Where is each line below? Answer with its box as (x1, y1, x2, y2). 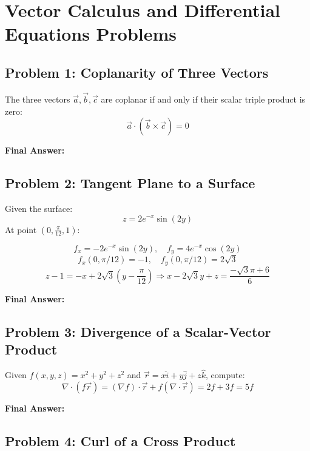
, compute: (206, 368, 245, 381)
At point (5, 223, 37, 236)
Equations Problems (5, 21, 177, 46)
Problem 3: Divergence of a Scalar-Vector (5, 322, 271, 341)
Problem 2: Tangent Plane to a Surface (5, 174, 255, 192)
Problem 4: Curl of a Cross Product (5, 431, 236, 450)
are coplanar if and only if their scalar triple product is (101, 92, 306, 105)
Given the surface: (5, 202, 73, 214)
